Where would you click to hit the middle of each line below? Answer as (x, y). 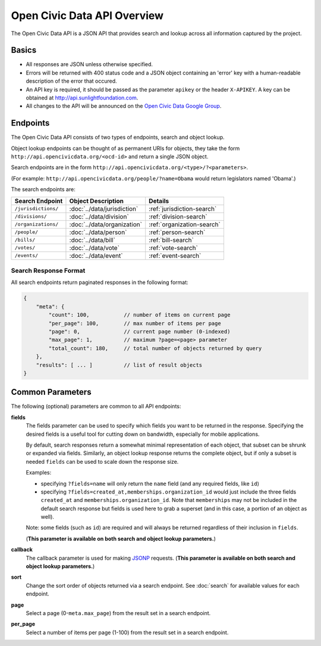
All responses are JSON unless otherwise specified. (89, 64)
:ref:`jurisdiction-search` (183, 208)
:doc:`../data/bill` (92, 240)
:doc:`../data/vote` (95, 248)
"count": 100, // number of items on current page (139, 315)
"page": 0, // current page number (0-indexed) (139, 331)
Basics (24, 50)
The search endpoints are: (43, 189)
